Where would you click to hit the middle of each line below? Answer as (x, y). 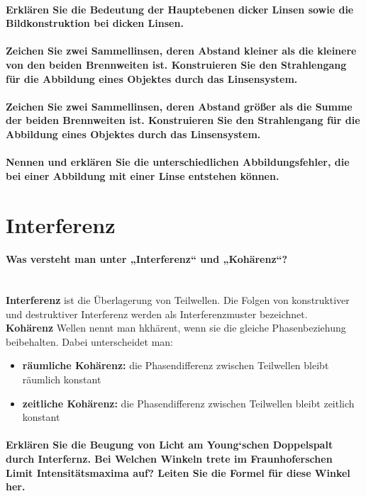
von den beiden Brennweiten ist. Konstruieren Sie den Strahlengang (176, 64)
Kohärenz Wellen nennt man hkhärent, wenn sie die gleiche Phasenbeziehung (176, 328)
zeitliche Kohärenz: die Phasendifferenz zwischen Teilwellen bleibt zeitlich (188, 403)
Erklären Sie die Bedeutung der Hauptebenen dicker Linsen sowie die (180, 9)
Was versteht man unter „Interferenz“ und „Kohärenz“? (147, 259)
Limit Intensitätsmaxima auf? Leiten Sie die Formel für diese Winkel (178, 472)
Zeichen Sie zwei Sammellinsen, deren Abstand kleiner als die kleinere (181, 51)
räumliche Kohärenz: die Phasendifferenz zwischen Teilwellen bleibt (176, 365)
